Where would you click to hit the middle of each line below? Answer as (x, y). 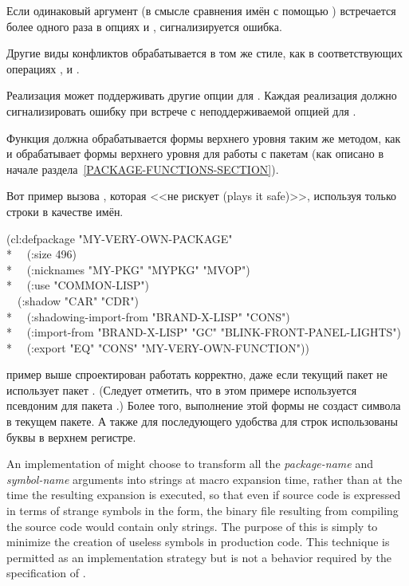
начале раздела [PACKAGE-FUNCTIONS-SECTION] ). (143, 169)
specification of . (46, 573)
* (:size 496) (41, 254)
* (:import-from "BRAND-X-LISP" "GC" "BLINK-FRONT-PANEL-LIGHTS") (204, 332)
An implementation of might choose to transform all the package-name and (190, 464)
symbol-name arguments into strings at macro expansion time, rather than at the (204, 479)
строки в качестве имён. (65, 211)
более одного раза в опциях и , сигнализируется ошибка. (144, 26)
